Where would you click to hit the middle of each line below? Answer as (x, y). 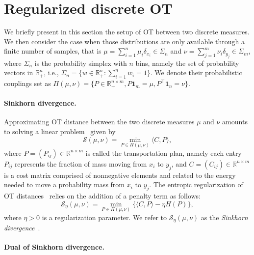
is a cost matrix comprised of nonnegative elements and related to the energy (120, 175)
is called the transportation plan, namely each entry (164, 153)
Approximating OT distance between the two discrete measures (99, 122)
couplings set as (27, 83)
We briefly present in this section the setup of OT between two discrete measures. (127, 32)
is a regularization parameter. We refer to (104, 217)
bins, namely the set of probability (187, 63)
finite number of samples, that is (53, 51)
